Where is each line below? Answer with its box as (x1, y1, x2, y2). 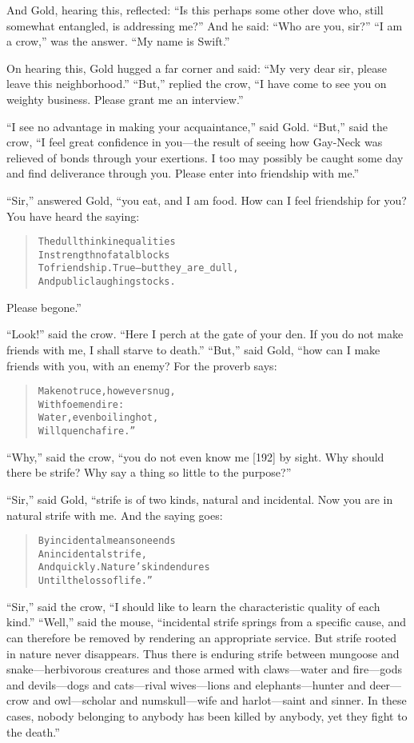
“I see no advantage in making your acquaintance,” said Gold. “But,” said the (6, 118, 388, 134)
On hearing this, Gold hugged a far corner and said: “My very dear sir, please (6, 59, 387, 76)
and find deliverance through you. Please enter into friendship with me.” (6, 165, 360, 182)
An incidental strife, (38, 548, 147, 560)
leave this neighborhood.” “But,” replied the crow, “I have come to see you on (6, 75, 387, 92)
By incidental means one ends (38, 535, 176, 547)
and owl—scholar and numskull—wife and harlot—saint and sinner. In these (33, 692, 407, 709)
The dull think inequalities (38, 236, 176, 248)
